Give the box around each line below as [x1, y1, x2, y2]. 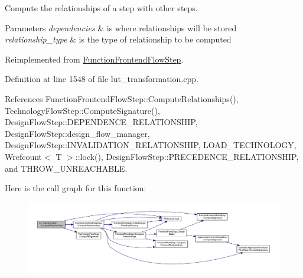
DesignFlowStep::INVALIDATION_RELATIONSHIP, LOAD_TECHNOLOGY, [5, 139, 297, 151]
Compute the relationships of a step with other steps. [5, 2, 198, 14]
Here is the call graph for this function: [5, 182, 146, 194]
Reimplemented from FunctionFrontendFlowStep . [5, 53, 184, 65]
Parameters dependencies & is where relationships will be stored [5, 21, 237, 34]
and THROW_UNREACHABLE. [5, 162, 128, 174]
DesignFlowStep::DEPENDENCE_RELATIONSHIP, [5, 116, 198, 128]
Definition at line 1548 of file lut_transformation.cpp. [5, 73, 198, 85]
